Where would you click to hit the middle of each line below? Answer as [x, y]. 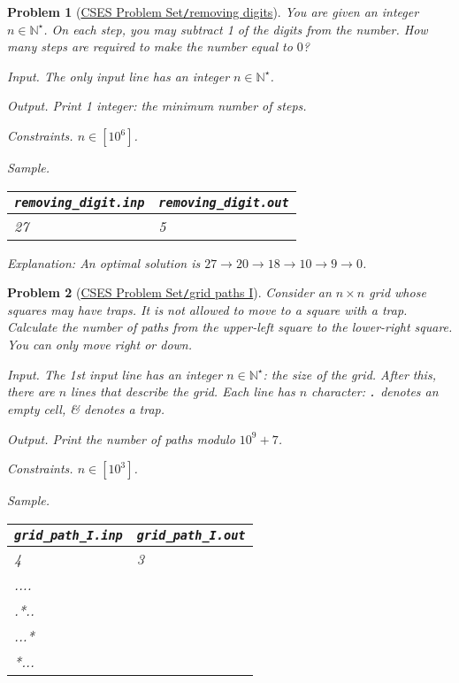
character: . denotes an [375, 391]
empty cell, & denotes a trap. [86, 408]
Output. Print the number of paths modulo [121, 438]
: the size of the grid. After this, [349, 374]
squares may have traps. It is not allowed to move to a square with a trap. [207, 309]
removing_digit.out [224, 202]
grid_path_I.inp [69, 535]
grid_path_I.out [191, 535]
